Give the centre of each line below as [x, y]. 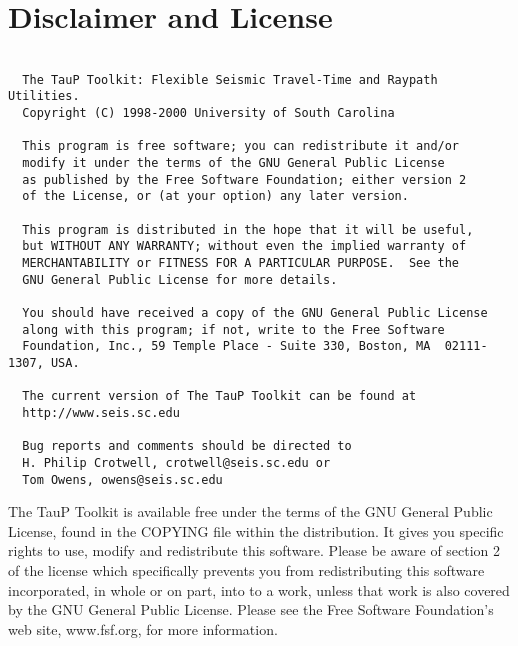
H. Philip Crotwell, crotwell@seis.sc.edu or [176, 462]
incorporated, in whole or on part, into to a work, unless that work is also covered [259, 589]
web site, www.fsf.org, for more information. [143, 628]
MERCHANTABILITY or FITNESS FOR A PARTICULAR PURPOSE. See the [241, 263]
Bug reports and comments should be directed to [187, 446]
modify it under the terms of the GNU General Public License [233, 163]
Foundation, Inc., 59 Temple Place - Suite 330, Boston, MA [226, 346]
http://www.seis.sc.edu [101, 412]
